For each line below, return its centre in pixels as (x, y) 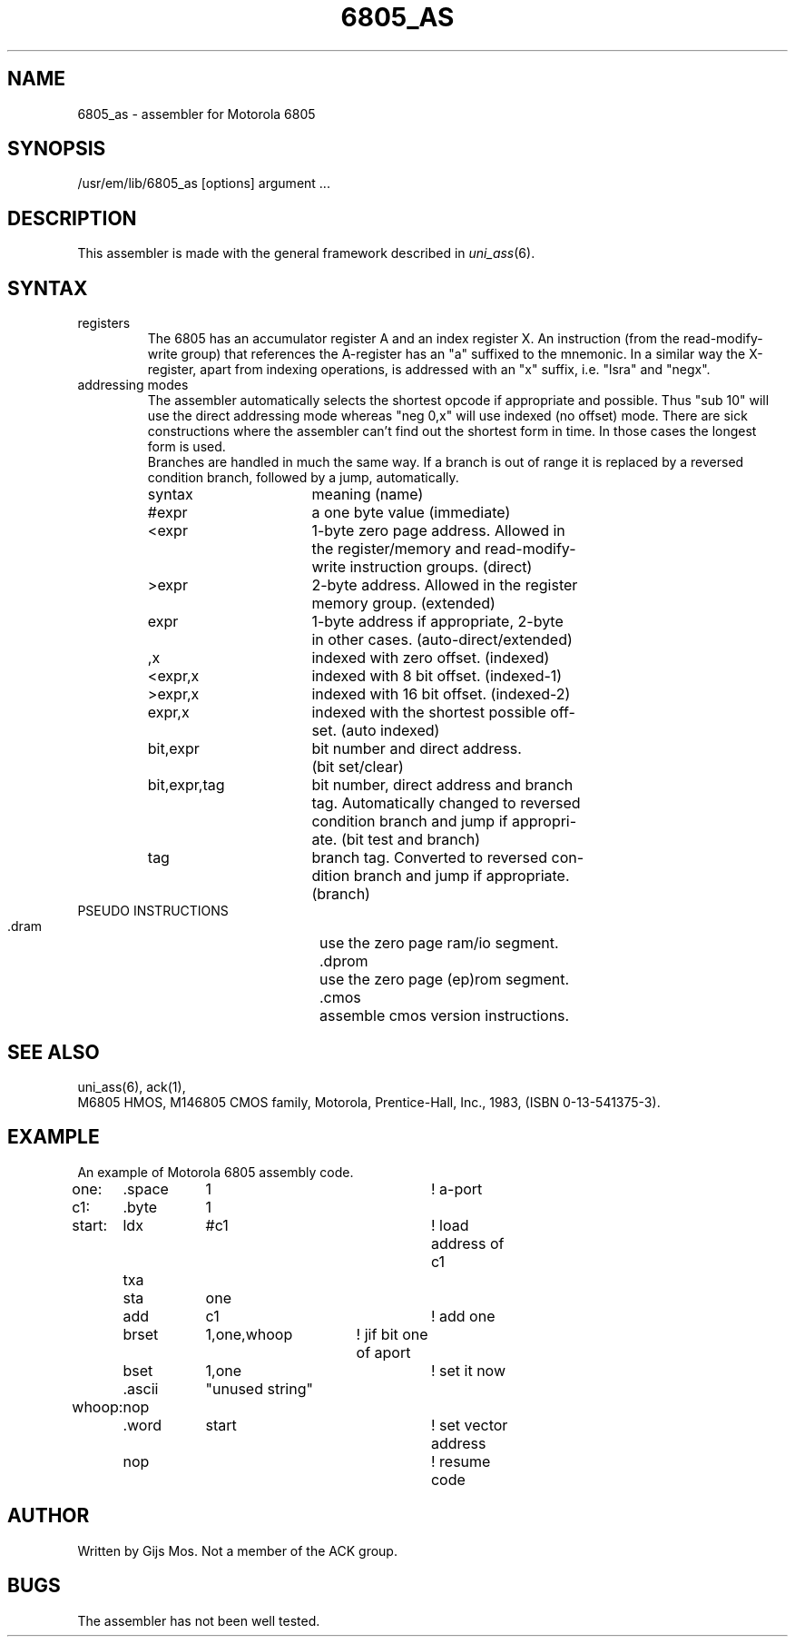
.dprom (344, 961)
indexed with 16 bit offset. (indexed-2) (441, 694)
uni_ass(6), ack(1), (132, 1086)
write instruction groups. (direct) (422, 567)
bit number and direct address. (417, 749)
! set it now (468, 1370)
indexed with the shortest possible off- (443, 713)
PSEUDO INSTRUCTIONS (153, 911)
